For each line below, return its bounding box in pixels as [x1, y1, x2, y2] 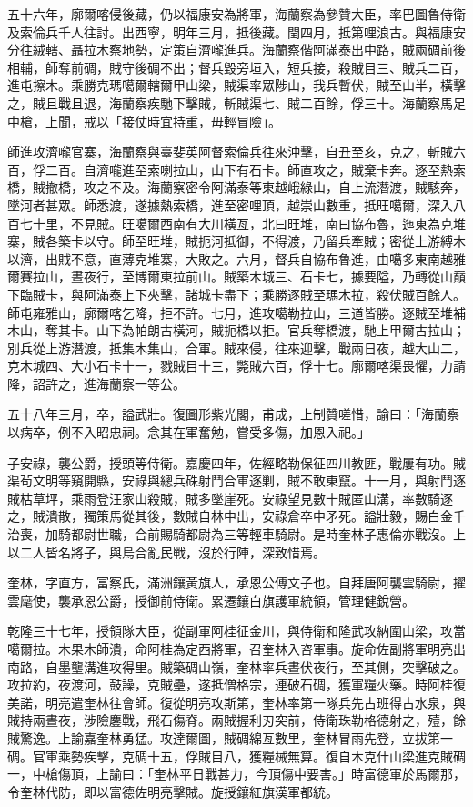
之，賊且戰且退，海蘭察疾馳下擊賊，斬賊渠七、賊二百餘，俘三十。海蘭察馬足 [7, 93, 466, 112]
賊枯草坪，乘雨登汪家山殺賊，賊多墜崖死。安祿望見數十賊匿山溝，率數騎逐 [7, 488, 453, 507]
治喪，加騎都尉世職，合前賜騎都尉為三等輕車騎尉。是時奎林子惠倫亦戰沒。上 [7, 525, 466, 544]
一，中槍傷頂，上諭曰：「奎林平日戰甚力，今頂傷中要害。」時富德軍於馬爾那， [7, 764, 466, 783]
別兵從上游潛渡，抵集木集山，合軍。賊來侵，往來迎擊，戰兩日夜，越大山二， [7, 338, 466, 357]
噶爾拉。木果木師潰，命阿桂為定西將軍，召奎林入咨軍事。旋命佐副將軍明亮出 [7, 639, 466, 658]
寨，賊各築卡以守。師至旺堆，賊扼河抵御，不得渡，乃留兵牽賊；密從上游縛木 [7, 231, 466, 250]
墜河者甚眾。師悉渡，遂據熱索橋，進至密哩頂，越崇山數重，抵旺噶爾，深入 [7, 195, 453, 214]
